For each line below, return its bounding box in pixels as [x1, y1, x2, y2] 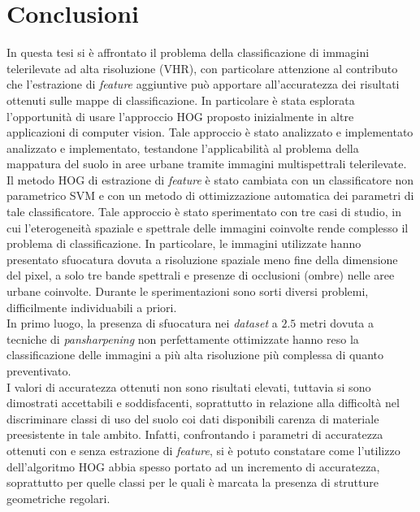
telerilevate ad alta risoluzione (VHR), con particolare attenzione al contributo [6, 59, 398, 76]
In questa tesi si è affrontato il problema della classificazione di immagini [6, 44, 370, 61]
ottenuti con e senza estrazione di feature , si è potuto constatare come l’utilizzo [6, 441, 401, 458]
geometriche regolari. [6, 489, 110, 506]
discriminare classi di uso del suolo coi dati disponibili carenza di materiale [6, 410, 379, 427]
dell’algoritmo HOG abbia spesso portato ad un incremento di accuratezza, [6, 458, 380, 475]
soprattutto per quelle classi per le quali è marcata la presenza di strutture [6, 474, 379, 491]
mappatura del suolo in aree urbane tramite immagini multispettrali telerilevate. [6, 155, 407, 172]
